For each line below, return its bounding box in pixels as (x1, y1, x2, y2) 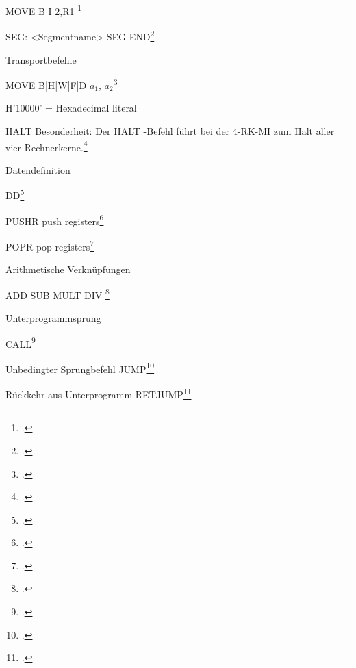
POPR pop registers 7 (5, 237, 94, 253)
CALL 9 (5, 334, 36, 350)
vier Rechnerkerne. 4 (5, 138, 88, 154)
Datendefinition (5, 162, 71, 177)
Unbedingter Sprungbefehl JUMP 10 (5, 359, 155, 376)
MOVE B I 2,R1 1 (5, 2, 82, 18)
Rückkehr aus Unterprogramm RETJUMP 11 (5, 385, 192, 401)
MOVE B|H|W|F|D (5, 77, 87, 92)
